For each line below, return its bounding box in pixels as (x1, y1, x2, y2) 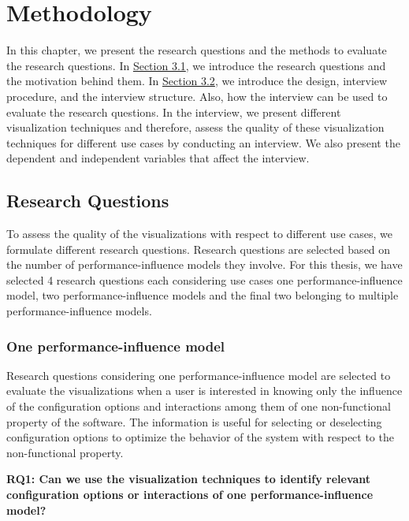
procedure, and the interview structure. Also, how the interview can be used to (6, 87, 388, 104)
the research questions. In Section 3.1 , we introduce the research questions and (6, 57, 386, 73)
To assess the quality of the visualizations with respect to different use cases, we (6, 225, 392, 242)
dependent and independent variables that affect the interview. (6, 150, 310, 166)
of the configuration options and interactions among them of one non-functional (6, 398, 391, 415)
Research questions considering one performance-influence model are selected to (6, 367, 391, 383)
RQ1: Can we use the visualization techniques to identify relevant (6, 471, 371, 487)
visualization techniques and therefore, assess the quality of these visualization (6, 119, 385, 136)
